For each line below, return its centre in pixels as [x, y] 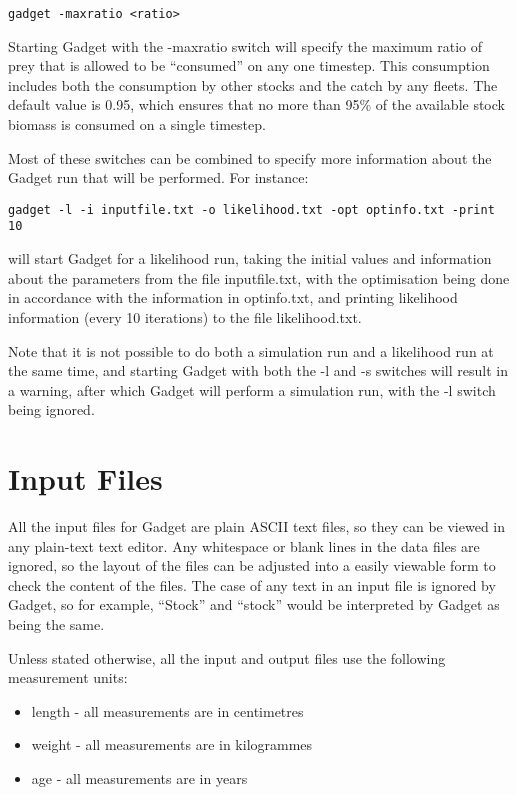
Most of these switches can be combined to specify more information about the [250, 157]
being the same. [56, 623]
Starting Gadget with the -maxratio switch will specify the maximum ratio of [245, 45]
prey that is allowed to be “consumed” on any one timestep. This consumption [249, 65]
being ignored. [51, 409]
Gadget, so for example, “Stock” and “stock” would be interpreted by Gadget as [254, 604]
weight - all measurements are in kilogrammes [172, 744]
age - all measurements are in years [139, 777]
